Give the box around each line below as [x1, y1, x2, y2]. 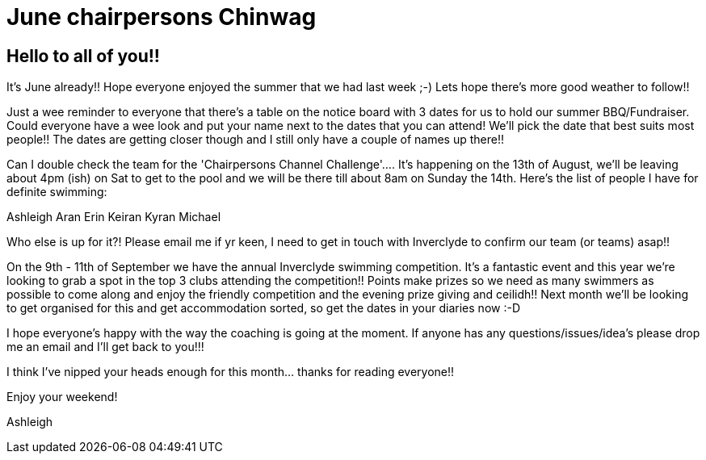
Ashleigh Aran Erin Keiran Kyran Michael [6, 210, 221, 224]
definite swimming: [6, 185, 107, 199]
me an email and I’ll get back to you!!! [6, 340, 204, 354]
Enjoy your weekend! [6, 390, 118, 404]
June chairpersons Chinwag [6, 3, 317, 31]
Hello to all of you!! [6, 45, 160, 66]
